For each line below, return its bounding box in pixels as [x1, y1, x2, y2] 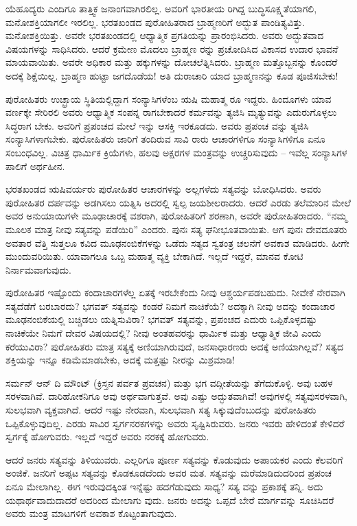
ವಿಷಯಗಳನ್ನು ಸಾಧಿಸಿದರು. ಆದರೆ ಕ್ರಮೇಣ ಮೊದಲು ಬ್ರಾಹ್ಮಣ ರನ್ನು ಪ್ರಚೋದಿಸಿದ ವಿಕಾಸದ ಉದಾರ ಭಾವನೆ [5, 41, 338, 56]
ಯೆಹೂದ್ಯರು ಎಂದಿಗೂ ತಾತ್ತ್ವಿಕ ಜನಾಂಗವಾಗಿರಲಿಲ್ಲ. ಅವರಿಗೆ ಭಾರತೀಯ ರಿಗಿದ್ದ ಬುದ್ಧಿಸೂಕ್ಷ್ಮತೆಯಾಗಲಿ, [5, 1, 317, 15]
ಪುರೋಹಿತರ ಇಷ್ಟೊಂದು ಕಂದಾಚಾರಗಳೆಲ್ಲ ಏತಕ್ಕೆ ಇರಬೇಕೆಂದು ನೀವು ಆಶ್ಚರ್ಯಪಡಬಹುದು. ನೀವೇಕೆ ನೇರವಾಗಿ [5, 285, 345, 300]
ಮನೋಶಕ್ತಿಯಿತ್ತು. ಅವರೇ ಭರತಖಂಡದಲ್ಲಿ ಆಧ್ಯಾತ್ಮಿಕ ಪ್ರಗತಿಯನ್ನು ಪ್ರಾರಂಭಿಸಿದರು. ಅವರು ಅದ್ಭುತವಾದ [5, 28, 324, 43]
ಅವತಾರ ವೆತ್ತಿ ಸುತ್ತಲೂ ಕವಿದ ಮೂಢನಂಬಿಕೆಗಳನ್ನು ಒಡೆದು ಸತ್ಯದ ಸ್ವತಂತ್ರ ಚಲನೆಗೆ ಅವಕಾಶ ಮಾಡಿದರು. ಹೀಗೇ [5, 235, 349, 250]
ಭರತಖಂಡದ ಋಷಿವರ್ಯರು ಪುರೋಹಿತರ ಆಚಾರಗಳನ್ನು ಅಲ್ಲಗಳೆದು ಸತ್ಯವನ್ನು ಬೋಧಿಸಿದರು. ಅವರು [5, 182, 321, 196]
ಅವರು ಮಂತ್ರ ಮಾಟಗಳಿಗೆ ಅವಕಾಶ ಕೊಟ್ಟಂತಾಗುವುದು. [5, 506, 177, 521]
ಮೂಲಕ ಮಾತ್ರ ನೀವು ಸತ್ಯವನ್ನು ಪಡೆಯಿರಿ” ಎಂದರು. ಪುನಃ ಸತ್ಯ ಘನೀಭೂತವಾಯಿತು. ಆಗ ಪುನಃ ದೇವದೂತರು [5, 222, 347, 236]
